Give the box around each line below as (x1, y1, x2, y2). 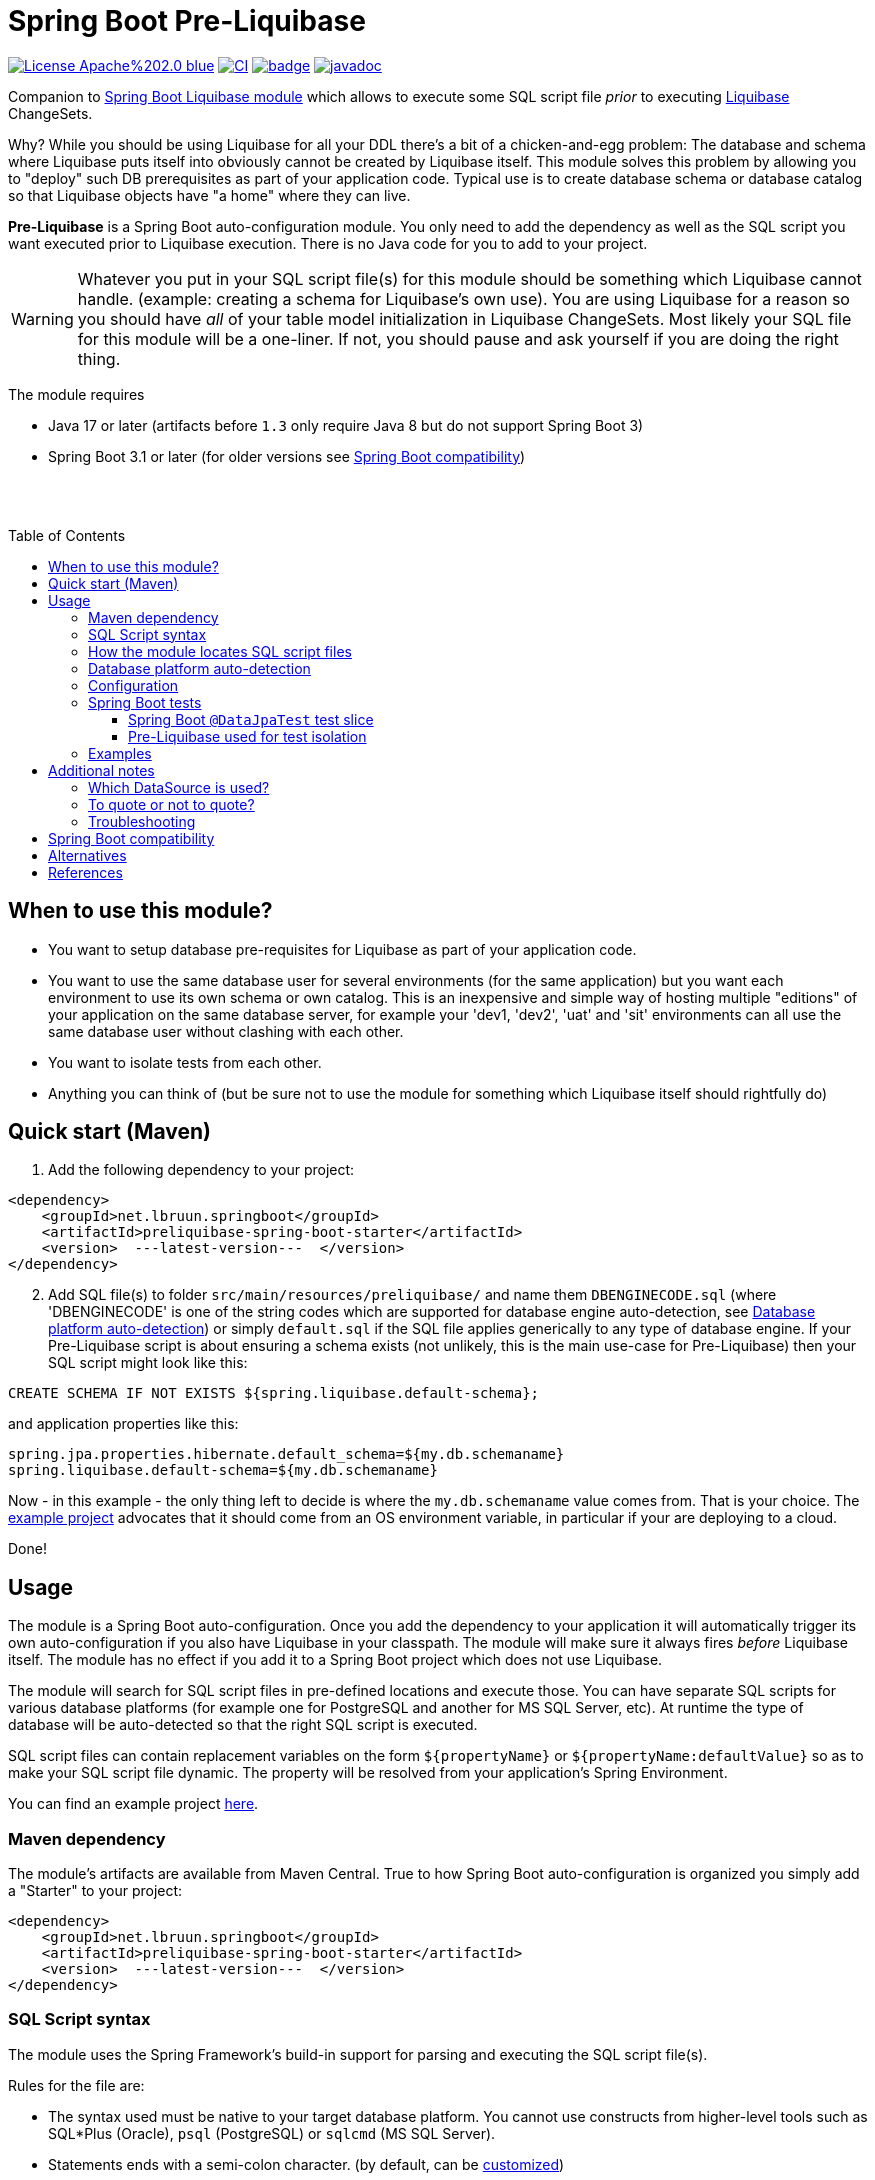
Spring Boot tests (88, 693, 202, 711)
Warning (11, 308, 74, 329)
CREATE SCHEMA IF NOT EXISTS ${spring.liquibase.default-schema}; (8, 1385, 540, 1402)
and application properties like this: (8, 1415, 239, 1433)
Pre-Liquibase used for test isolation (128, 727, 367, 745)
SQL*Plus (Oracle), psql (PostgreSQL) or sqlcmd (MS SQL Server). (48, 2124, 496, 2142)
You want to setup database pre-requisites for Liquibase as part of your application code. (48, 940, 637, 958)
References (48, 863, 123, 881)
